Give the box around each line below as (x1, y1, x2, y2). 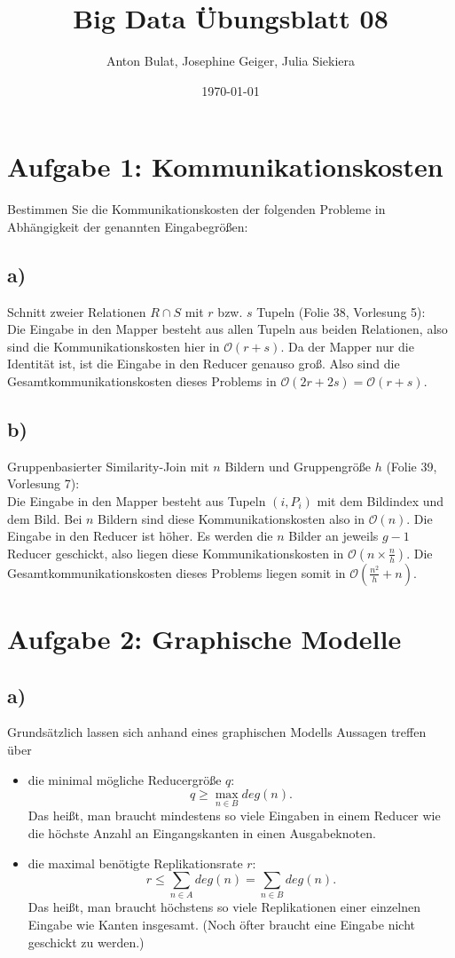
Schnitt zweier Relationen (7, 302, 146, 321)
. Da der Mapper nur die (280, 336, 414, 355)
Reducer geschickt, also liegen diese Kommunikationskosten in (7, 543, 344, 562)
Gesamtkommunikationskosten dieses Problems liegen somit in (7, 563, 346, 582)
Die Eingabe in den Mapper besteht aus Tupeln (7, 492, 266, 510)
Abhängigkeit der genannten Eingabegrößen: (7, 217, 248, 235)
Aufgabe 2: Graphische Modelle (7, 620, 402, 656)
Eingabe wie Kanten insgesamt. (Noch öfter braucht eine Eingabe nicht (27, 915, 415, 934)
